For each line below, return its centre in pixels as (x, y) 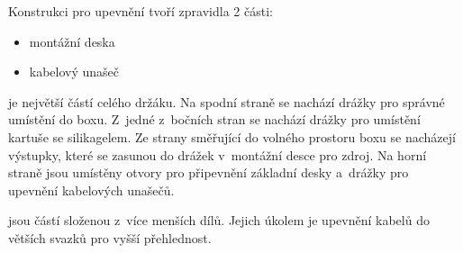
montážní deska (72, 41)
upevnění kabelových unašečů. (91, 190)
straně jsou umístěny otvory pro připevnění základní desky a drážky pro (209, 172)
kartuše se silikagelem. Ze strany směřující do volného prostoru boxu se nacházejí (232, 136)
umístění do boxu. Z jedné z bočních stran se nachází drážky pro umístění (214, 119)
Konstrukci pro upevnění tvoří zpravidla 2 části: (141, 11)
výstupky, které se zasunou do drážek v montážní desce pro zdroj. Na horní (218, 154)
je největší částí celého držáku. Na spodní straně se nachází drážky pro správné (227, 101)
